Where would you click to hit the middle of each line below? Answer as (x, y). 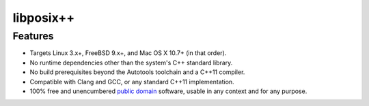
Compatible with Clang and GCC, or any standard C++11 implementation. (132, 82)
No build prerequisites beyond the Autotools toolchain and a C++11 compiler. (137, 72)
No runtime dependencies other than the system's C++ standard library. (131, 63)
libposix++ (44, 18)
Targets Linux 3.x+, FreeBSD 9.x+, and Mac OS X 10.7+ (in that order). (128, 53)
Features (33, 36)
